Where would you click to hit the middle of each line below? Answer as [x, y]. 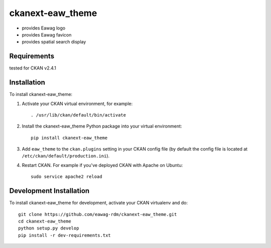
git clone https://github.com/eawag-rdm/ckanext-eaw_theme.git [98, 214]
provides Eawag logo [43, 28]
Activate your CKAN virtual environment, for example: [77, 103]
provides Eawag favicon [47, 34]
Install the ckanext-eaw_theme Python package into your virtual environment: [102, 126]
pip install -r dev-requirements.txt [65, 235]
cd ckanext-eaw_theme [45, 221]
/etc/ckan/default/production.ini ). [66, 156]
